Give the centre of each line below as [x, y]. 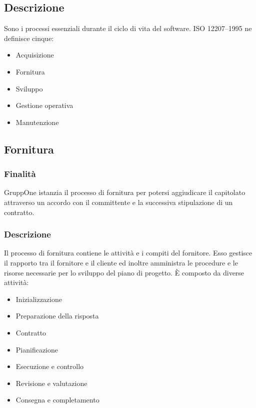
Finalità [20, 174]
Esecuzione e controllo [50, 366]
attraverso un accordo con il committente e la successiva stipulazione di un [118, 202]
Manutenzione [37, 122]
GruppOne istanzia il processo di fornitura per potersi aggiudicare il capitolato [125, 192]
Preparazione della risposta [57, 316]
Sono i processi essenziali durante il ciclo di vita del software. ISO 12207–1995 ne [128, 28]
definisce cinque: [29, 38]
